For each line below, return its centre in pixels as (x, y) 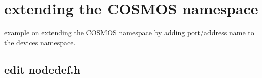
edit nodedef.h (42, 69)
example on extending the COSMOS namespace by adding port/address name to (129, 32)
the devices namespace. (40, 42)
